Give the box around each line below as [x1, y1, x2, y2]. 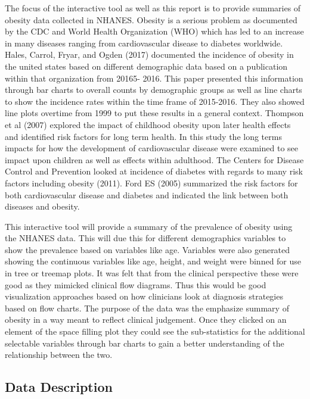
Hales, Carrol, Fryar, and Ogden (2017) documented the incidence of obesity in [5, 48, 294, 61]
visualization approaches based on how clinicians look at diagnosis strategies [5, 290, 283, 303]
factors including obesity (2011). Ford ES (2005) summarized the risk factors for [5, 176, 298, 189]
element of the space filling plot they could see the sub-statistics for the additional [5, 325, 305, 338]
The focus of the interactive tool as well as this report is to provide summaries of [5, 2, 301, 14]
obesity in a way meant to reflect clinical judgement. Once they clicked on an [5, 313, 287, 326]
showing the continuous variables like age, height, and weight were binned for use [5, 255, 302, 267]
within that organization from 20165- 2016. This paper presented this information [5, 71, 303, 84]
